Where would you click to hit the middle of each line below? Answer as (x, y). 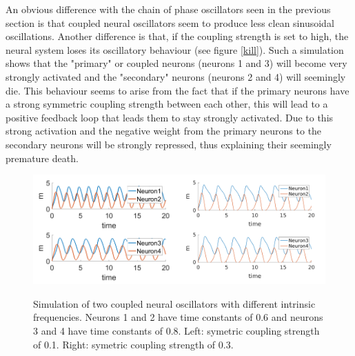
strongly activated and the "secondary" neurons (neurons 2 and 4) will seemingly (176, 76)
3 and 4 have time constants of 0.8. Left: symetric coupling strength (176, 330)
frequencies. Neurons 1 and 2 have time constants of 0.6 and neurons (178, 317)
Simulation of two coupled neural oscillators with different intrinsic (174, 303)
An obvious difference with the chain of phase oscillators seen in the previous (168, 9)
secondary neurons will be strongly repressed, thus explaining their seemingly (169, 144)
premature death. (42, 158)
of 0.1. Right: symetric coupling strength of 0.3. (133, 344)
